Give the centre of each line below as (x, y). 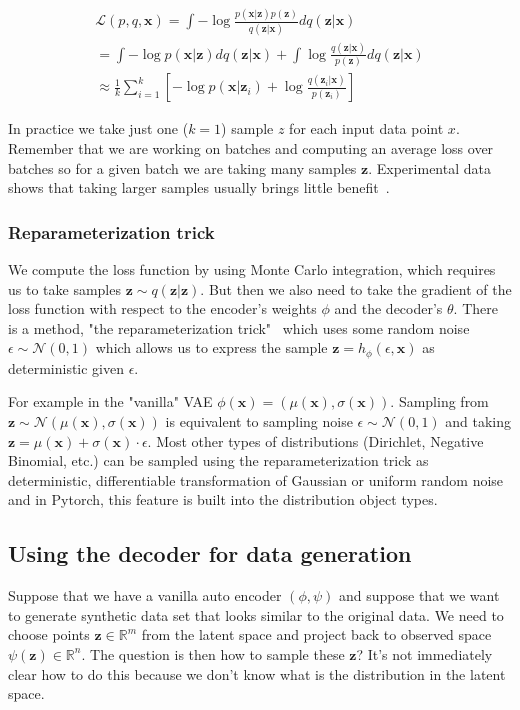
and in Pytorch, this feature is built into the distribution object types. (223, 499)
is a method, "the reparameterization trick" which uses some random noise (239, 327)
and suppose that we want (419, 595)
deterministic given (66, 367)
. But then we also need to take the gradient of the (356, 288)
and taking (478, 420)
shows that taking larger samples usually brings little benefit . (199, 187)
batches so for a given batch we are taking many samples (182, 167)
